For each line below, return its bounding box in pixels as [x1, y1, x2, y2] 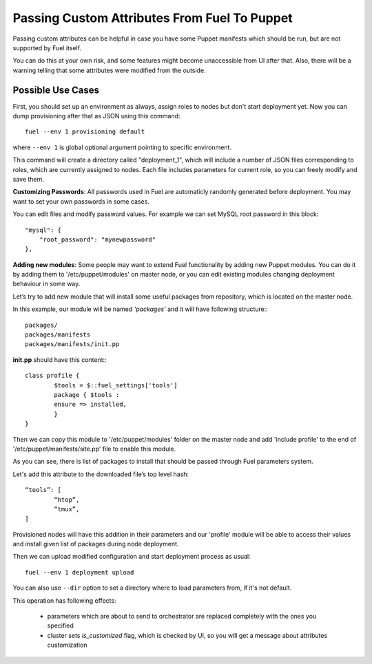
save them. [12, 175, 45, 183]
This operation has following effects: [12, 596, 116, 605]
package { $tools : [54, 391, 120, 398]
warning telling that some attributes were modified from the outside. [12, 66, 206, 74]
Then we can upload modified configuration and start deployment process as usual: [12, 553, 251, 561]
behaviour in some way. [12, 279, 81, 288]
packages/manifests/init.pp [25, 341, 120, 348]
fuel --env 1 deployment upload [25, 568, 134, 576]
